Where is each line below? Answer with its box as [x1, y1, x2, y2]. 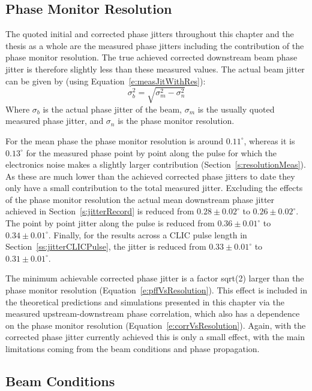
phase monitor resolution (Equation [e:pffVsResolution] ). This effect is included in [5, 284, 308, 296]
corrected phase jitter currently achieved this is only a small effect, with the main [5, 331, 305, 343]
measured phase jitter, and [5, 114, 104, 127]
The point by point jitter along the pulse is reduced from [5, 217, 215, 229]
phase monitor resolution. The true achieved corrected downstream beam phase [5, 51, 298, 63]
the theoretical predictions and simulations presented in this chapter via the [5, 295, 284, 308]
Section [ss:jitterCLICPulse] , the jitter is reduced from [5, 240, 206, 253]
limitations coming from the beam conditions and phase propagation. [5, 342, 260, 354]
